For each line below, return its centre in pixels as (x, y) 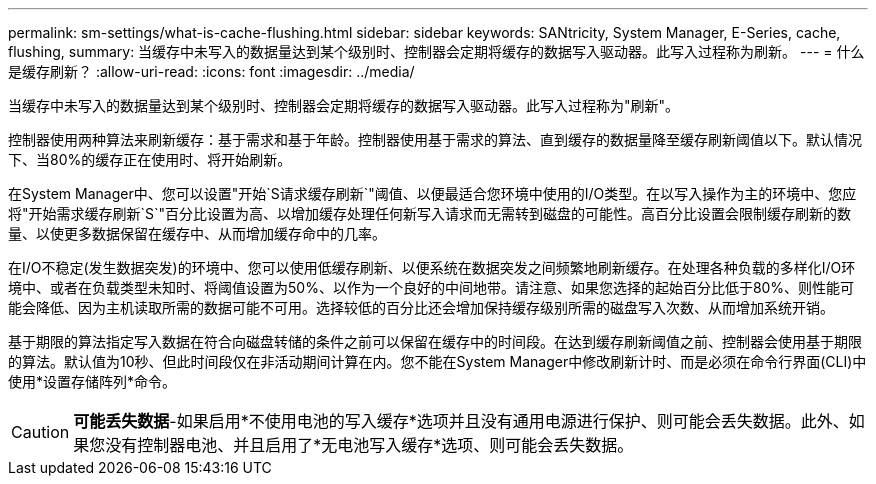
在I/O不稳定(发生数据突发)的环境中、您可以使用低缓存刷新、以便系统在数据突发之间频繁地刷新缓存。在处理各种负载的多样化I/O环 (432, 267)
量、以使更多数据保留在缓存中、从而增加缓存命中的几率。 (197, 233)
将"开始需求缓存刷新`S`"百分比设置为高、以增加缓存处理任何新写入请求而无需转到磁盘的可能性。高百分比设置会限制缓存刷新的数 (430, 213)
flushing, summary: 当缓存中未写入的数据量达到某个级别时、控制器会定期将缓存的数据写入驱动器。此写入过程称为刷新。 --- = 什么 (436, 51)
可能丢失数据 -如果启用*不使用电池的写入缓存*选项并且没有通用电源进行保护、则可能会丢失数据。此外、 (461, 421)
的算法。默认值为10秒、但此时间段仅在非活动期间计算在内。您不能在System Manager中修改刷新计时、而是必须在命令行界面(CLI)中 (437, 361)
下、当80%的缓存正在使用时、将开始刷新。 (150, 159)
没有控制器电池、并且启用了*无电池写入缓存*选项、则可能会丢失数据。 (369, 445)
